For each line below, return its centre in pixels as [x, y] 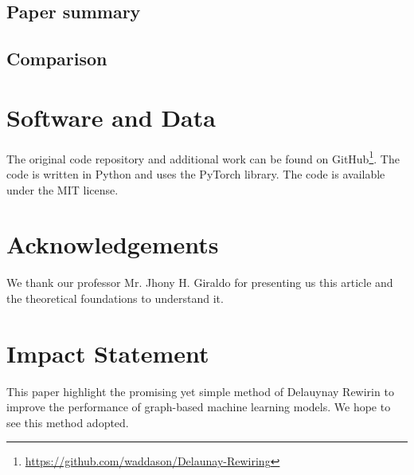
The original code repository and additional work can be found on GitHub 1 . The [203, 157]
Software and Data [111, 117]
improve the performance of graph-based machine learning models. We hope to [199, 407]
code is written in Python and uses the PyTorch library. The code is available [196, 173]
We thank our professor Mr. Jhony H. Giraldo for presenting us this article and [200, 283]
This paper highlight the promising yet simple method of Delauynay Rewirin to [200, 391]
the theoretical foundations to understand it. [115, 298]
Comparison [57, 59]
